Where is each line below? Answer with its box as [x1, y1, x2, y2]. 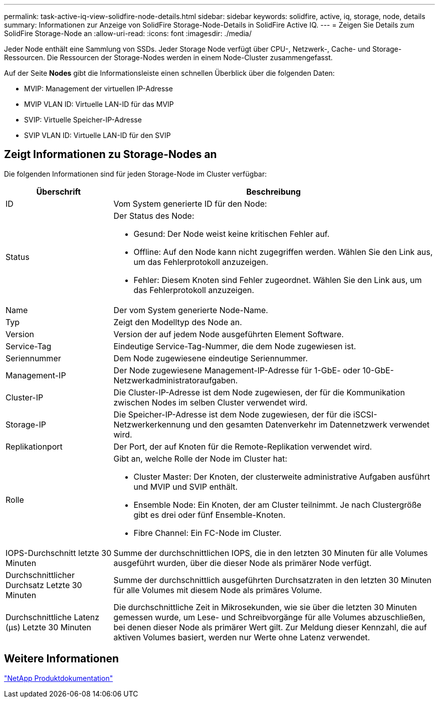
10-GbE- [362, 365, 394, 375]
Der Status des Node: [113, 210, 194, 221]
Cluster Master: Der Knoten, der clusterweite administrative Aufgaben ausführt [133, 471, 430, 482]
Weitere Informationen [4, 652, 119, 665]
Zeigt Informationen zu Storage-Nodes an [4, 148, 217, 161]
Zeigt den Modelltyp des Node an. [113, 317, 242, 327]
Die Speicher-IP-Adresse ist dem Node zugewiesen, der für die [113, 409, 351, 419]
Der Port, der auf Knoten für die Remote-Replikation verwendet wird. [113, 441, 372, 452]
